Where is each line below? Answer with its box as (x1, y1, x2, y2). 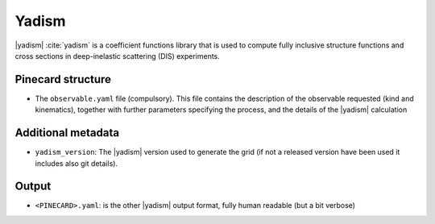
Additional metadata (14, 126, 120, 140)
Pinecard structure (14, 73, 112, 86)
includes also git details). (35, 158, 118, 168)
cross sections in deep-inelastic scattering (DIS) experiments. (14, 51, 221, 60)
